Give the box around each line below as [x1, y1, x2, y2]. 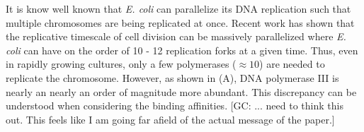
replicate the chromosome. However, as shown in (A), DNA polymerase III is [6, 70, 339, 85]
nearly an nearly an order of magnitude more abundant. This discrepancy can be [6, 84, 357, 99]
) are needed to [259, 56, 325, 71]
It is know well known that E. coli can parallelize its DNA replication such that [6, 1, 351, 16]
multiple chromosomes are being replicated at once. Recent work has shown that [6, 15, 355, 30]
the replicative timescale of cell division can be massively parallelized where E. [6, 29, 346, 44]
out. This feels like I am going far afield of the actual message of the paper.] [6, 112, 335, 126]
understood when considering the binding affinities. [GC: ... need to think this [6, 98, 343, 113]
